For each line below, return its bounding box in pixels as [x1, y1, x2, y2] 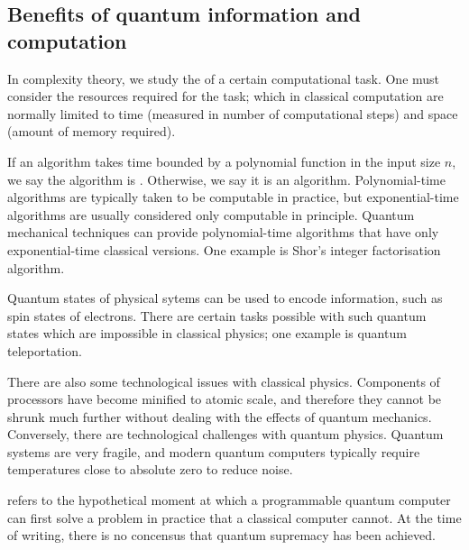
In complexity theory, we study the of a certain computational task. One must [7, 69, 440, 87]
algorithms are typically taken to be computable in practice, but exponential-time [7, 188, 459, 206]
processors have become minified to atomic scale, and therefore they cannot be [7, 390, 442, 408]
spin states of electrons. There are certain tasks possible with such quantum [7, 306, 427, 325]
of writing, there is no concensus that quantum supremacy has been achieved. [7, 526, 436, 545]
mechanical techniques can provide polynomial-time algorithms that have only [7, 223, 439, 242]
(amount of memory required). [7, 122, 176, 141]
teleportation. [7, 341, 82, 360]
